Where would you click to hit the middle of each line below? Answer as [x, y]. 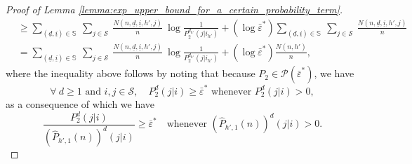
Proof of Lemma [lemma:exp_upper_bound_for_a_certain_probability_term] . [174, 9]
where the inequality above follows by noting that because [131, 73]
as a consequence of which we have [80, 103]
